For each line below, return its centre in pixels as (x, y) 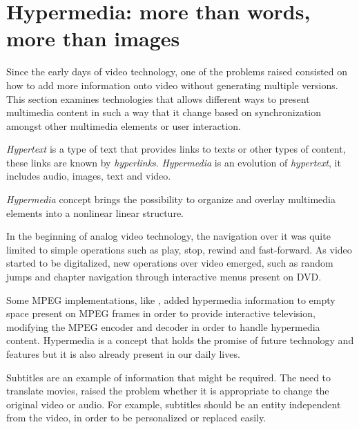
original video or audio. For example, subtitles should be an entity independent (174, 404)
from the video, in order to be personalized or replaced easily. (136, 418)
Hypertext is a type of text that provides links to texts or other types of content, (176, 149)
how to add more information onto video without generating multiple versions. (172, 85)
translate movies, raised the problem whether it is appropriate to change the (168, 391)
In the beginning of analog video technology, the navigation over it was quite (168, 236)
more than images (93, 38)
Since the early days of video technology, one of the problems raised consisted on (177, 71)
